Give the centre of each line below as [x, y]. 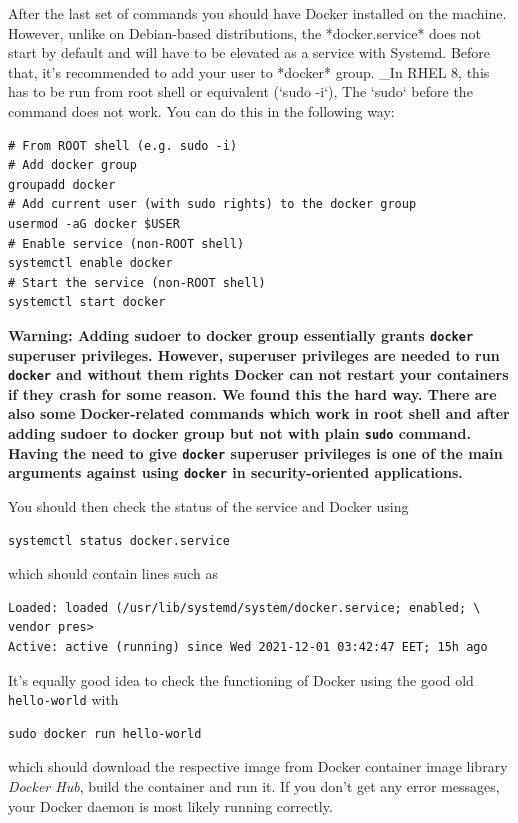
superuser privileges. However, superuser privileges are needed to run [254, 354]
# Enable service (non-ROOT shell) [126, 243]
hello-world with [63, 699]
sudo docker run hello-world [105, 733]
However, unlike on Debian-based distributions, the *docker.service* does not [244, 32]
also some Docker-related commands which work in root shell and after [259, 413]
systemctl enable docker [90, 263]
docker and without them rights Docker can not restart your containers [258, 374]
